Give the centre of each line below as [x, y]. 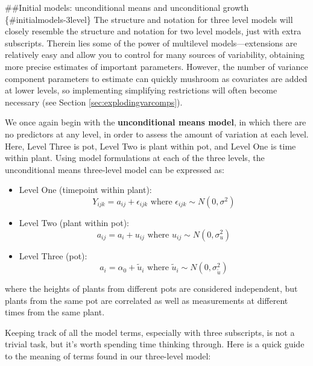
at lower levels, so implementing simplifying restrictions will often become [141, 90]
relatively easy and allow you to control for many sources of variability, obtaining [155, 55]
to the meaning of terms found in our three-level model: [108, 356]
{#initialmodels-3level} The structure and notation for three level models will [149, 19]
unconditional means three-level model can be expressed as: [115, 169]
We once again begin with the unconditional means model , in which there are [156, 122]
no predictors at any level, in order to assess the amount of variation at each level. [157, 134]
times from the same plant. [55, 312]
